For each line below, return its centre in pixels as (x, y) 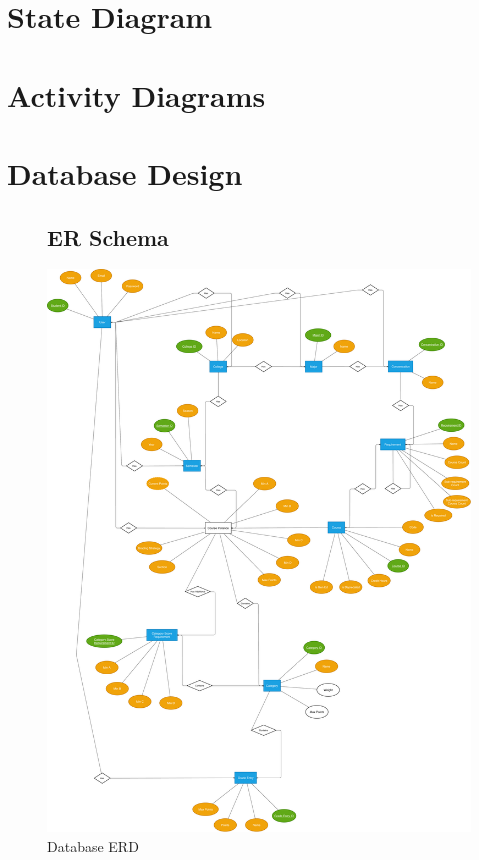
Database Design (125, 172)
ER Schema (108, 236)
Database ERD (93, 846)
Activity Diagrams (136, 94)
